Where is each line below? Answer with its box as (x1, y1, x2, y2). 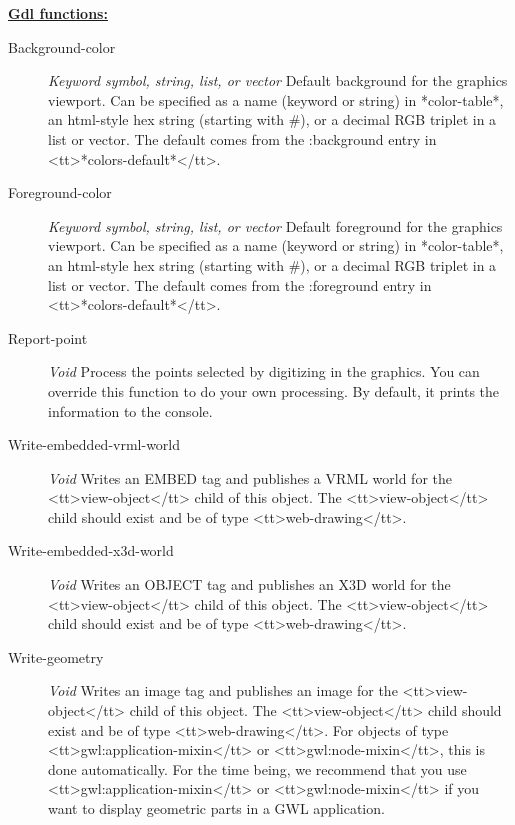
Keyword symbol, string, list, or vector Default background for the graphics (48, 70, 508, 91)
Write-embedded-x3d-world (8, 540, 174, 561)
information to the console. (48, 400, 213, 421)
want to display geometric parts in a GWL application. (48, 798, 385, 818)
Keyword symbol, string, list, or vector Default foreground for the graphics (48, 215, 503, 236)
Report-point (8, 327, 88, 348)
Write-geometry (8, 646, 104, 667)
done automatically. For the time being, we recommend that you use (48, 758, 467, 779)
